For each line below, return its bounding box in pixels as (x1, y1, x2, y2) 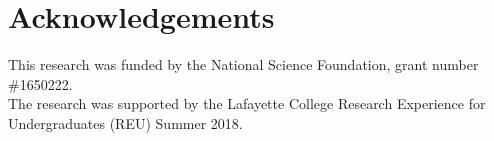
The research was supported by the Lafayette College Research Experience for (8, 93, 486, 114)
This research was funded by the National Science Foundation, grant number (8, 54, 479, 75)
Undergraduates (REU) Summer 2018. (8, 112, 243, 133)
